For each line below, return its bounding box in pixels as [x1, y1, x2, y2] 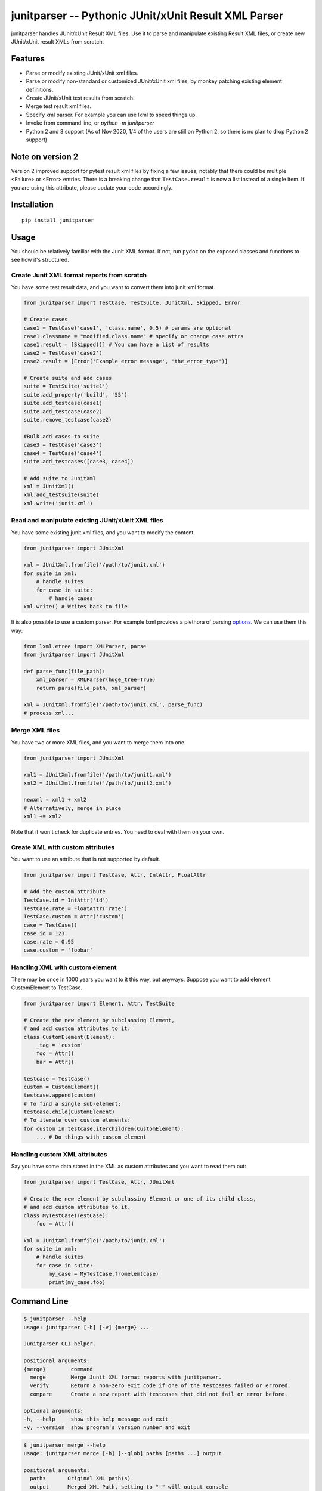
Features [11, 54, 45, 64]
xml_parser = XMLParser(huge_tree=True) [36, 676, 156, 683]
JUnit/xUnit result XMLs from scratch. [11, 38, 104, 45]
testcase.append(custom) [23, 1092, 97, 1099]
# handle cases [48, 595, 94, 602]
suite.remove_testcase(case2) [23, 416, 112, 423]
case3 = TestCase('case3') [23, 441, 103, 448]
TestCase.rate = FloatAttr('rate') [23, 905, 128, 912]
